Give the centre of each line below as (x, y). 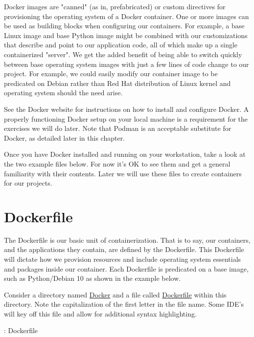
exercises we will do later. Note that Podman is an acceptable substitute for (118, 128)
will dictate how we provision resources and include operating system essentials (123, 259)
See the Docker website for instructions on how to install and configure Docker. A (127, 109)
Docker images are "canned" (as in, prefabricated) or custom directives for (115, 6)
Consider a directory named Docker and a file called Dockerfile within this (115, 294)
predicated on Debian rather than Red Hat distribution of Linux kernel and (117, 83)
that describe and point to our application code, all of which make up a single (121, 45)
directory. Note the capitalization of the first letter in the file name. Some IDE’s (124, 304)
